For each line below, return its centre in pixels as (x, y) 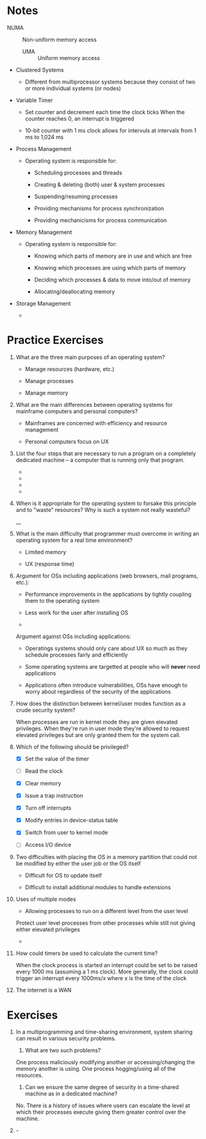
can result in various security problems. (66, 1038)
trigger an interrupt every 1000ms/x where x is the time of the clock (101, 978)
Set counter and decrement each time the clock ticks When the (105, 112)
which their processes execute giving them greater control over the (101, 1112)
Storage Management (43, 303)
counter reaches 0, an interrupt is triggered (79, 118)
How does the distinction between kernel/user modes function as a (101, 703)
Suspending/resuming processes (76, 196)
